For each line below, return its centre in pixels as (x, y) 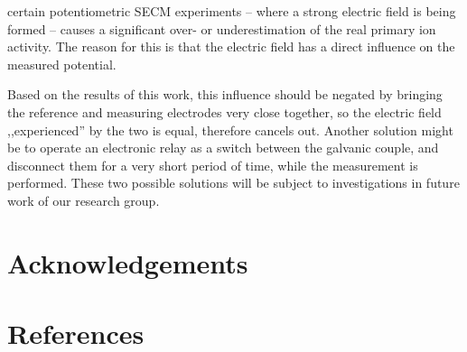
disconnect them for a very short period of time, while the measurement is (213, 165)
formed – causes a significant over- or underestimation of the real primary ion (222, 28)
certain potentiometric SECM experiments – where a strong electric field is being (232, 11)
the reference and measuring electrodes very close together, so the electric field (224, 111)
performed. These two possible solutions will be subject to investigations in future (233, 183)
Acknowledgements (128, 262)
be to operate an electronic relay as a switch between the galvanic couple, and (223, 148)
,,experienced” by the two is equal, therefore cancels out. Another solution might (230, 130)
